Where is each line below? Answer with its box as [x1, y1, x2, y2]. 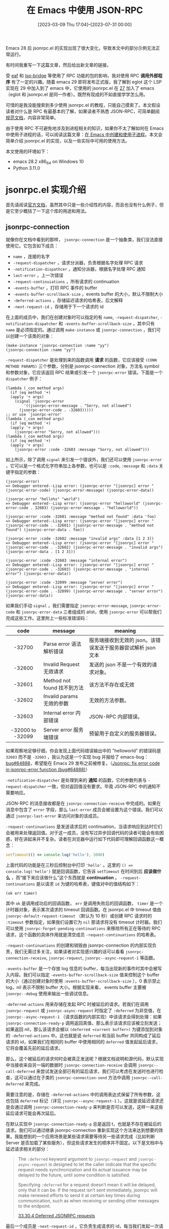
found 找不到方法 [43, 684, 84, 691]
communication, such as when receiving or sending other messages [18, 1198, 159, 1204]
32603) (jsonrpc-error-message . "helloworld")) [35, 505, 138, 510]
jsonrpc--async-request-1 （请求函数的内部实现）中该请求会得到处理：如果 [6, 1014, 162, 1020]
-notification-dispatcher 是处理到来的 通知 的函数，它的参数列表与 [6, 777, 147, 783]
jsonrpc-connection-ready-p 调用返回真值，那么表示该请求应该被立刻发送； [6, 1020, 162, 1026]
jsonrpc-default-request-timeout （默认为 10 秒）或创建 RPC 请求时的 [6, 913, 152, 919]
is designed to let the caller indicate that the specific [48, 1161, 157, 1167]
